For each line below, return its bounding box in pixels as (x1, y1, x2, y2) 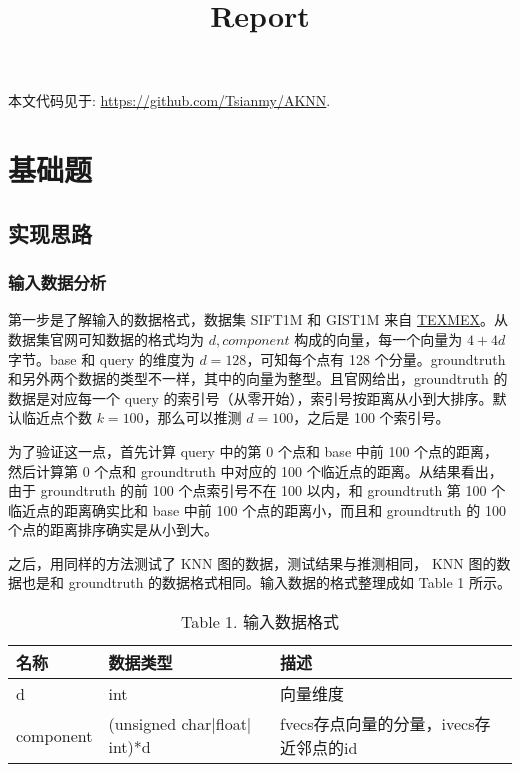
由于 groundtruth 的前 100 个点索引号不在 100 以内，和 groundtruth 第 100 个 (8, 480, 506, 501)
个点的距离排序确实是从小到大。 (8, 519, 218, 540)
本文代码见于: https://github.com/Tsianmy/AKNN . (8, 90, 331, 111)
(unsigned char (108, 712, 212, 736)
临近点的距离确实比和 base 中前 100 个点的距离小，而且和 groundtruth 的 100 (8, 499, 506, 520)
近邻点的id (280, 736, 358, 760)
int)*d (108, 735, 151, 759)
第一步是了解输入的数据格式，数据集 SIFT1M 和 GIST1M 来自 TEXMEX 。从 (8, 309, 509, 330)
